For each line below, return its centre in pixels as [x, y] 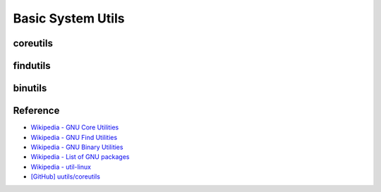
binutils [30, 88]
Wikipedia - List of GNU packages [80, 157]
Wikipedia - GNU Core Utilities [75, 127]
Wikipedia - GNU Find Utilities [74, 137]
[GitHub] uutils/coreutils [65, 177]
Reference [36, 111]
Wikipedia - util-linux [61, 167]
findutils [32, 66]
